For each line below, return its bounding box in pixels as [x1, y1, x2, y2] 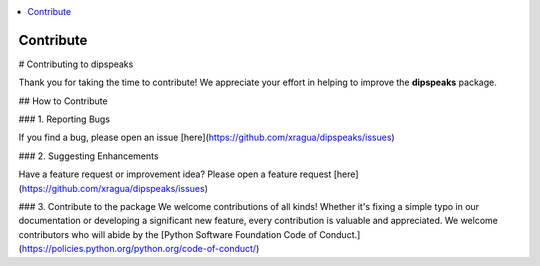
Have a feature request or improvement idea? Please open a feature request [18, 168, 332, 180]
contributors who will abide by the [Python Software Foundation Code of [18, 228, 317, 240]
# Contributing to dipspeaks [18, 58, 134, 70]
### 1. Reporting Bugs [18, 113, 110, 125]
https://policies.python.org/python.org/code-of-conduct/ [21, 243, 257, 255]
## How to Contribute [18, 95, 109, 107]
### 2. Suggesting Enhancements [18, 150, 159, 162]
